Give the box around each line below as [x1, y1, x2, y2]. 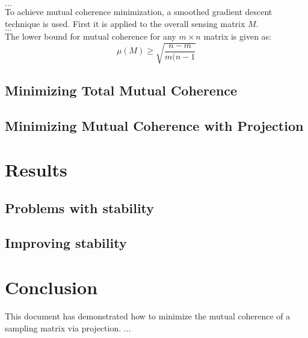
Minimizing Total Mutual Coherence [5, 80, 238, 99]
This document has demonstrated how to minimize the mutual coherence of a [5, 309, 291, 322]
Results [5, 157, 67, 182]
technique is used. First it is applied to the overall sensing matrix [5, 17, 245, 29]
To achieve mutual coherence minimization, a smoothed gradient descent [5, 5, 273, 17]
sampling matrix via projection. [5, 321, 122, 334]
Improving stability [5, 234, 127, 252]
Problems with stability [5, 198, 155, 217]
